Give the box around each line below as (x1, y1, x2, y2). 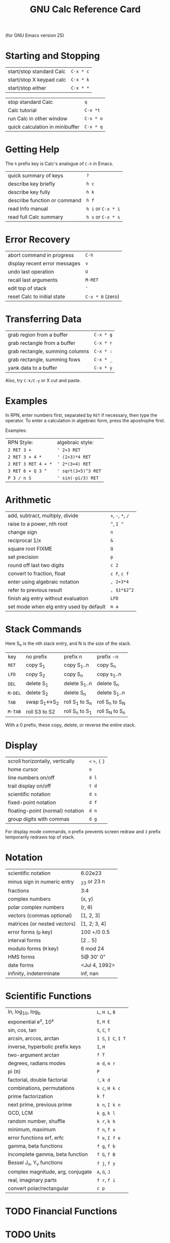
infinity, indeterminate (8, 969, 60, 977)
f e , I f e (96, 1134, 121, 1142)
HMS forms (8, 953, 35, 960)
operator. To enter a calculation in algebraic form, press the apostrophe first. (5, 417, 165, 423)
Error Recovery (5, 234, 71, 246)
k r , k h (96, 1118, 116, 1125)
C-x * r (93, 340, 113, 346)
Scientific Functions (5, 990, 92, 1002)
